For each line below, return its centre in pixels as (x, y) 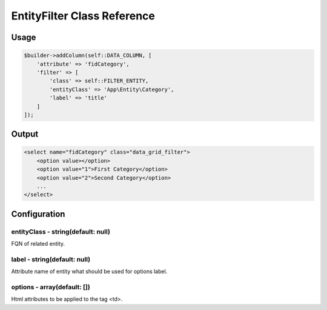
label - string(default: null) (51, 259)
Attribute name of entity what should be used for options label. (89, 271)
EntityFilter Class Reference (83, 16)
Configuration (38, 214)
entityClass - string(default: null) (61, 232)
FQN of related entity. (38, 244)
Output (25, 134)
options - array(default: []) (51, 287)
